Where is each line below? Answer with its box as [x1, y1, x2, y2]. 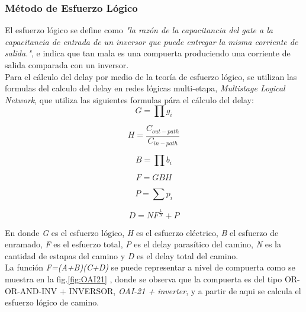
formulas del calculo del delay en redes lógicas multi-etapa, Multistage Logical [5, 82, 285, 94]
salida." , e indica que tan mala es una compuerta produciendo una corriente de [5, 47, 291, 59]
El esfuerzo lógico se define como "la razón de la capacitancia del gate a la [5, 24, 273, 36]
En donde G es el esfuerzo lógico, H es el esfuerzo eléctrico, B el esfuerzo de [5, 226, 279, 238]
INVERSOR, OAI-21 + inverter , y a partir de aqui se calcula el [69, 284, 301, 297]
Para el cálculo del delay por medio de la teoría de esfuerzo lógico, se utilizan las [5, 70, 297, 82]
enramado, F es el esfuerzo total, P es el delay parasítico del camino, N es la [5, 238, 281, 250]
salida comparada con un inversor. [5, 59, 129, 71]
